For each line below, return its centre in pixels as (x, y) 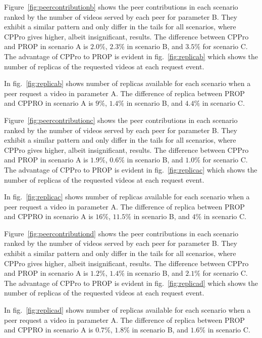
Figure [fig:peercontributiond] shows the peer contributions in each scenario (121, 233)
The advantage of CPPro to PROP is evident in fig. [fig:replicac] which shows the (131, 169)
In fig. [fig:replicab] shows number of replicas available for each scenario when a (127, 83)
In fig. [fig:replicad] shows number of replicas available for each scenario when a (127, 310)
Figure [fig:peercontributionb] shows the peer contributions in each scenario (121, 7)
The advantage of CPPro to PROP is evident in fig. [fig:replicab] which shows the (131, 56)
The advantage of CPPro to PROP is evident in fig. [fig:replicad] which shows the (131, 283)
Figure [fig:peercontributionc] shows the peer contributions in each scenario (121, 120)
